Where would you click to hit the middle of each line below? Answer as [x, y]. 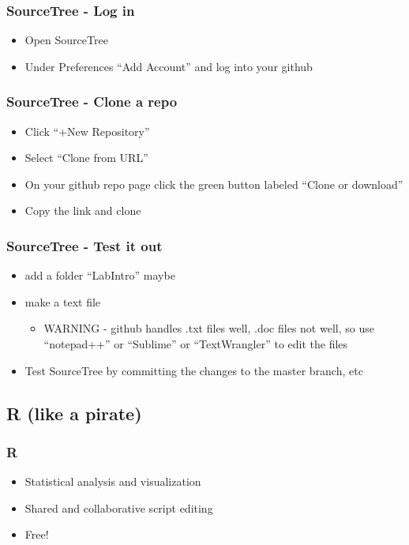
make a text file [63, 301]
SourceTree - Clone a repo [92, 101]
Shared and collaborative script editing [119, 507]
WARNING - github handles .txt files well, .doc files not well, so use [209, 328]
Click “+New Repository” [87, 131]
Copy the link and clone [83, 210]
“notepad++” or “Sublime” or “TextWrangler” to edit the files [196, 344]
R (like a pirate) [74, 413]
